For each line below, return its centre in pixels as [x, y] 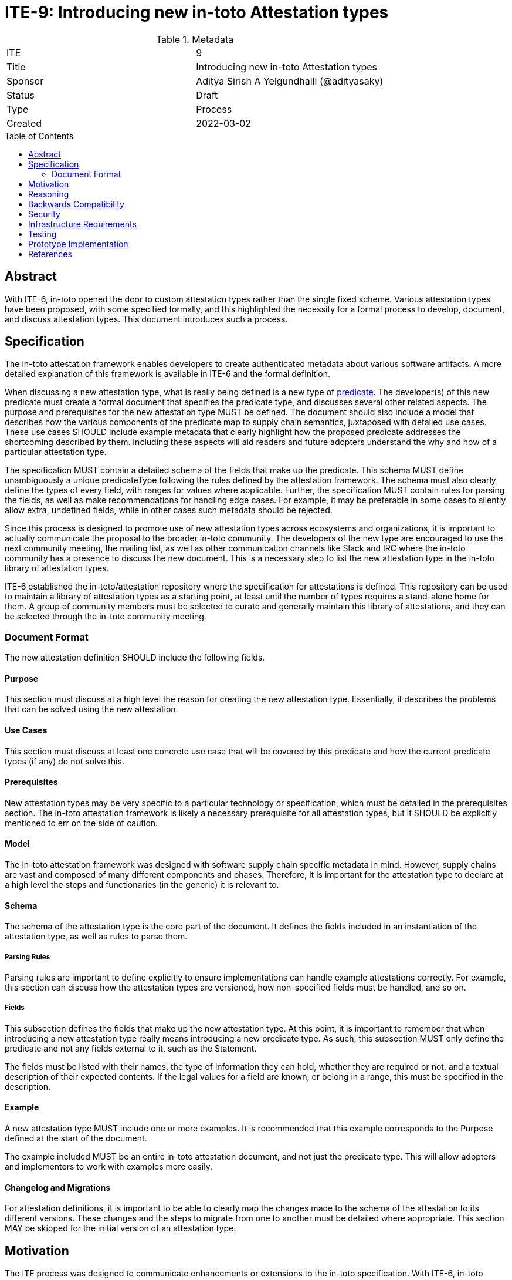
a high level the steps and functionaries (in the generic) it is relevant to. [142, 885]
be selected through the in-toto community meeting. [106, 617]
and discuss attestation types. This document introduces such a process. [146, 319]
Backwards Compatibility [76, 204]
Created [24, 123]
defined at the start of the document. [76, 1138]
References [50, 254]
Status [21, 95]
